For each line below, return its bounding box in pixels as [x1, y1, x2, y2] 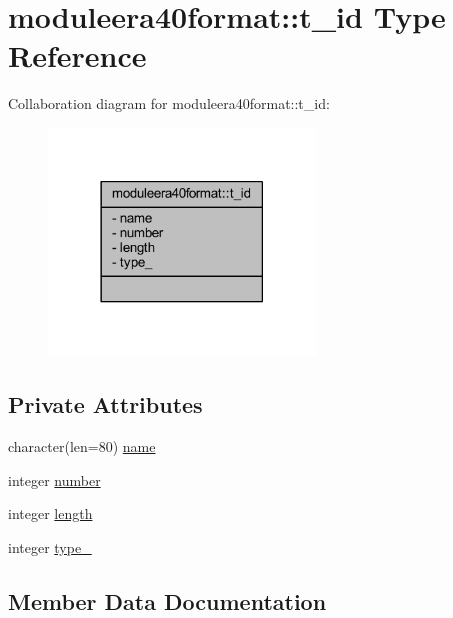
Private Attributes [8, 389, 203, 420]
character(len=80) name [8, 436, 156, 457]
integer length [8, 503, 93, 524]
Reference [8, 35, 147, 76]
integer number [8, 469, 101, 490]
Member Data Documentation [8, 585, 327, 616]
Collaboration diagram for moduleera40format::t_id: [8, 93, 330, 114]
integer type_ [8, 536, 92, 557]
